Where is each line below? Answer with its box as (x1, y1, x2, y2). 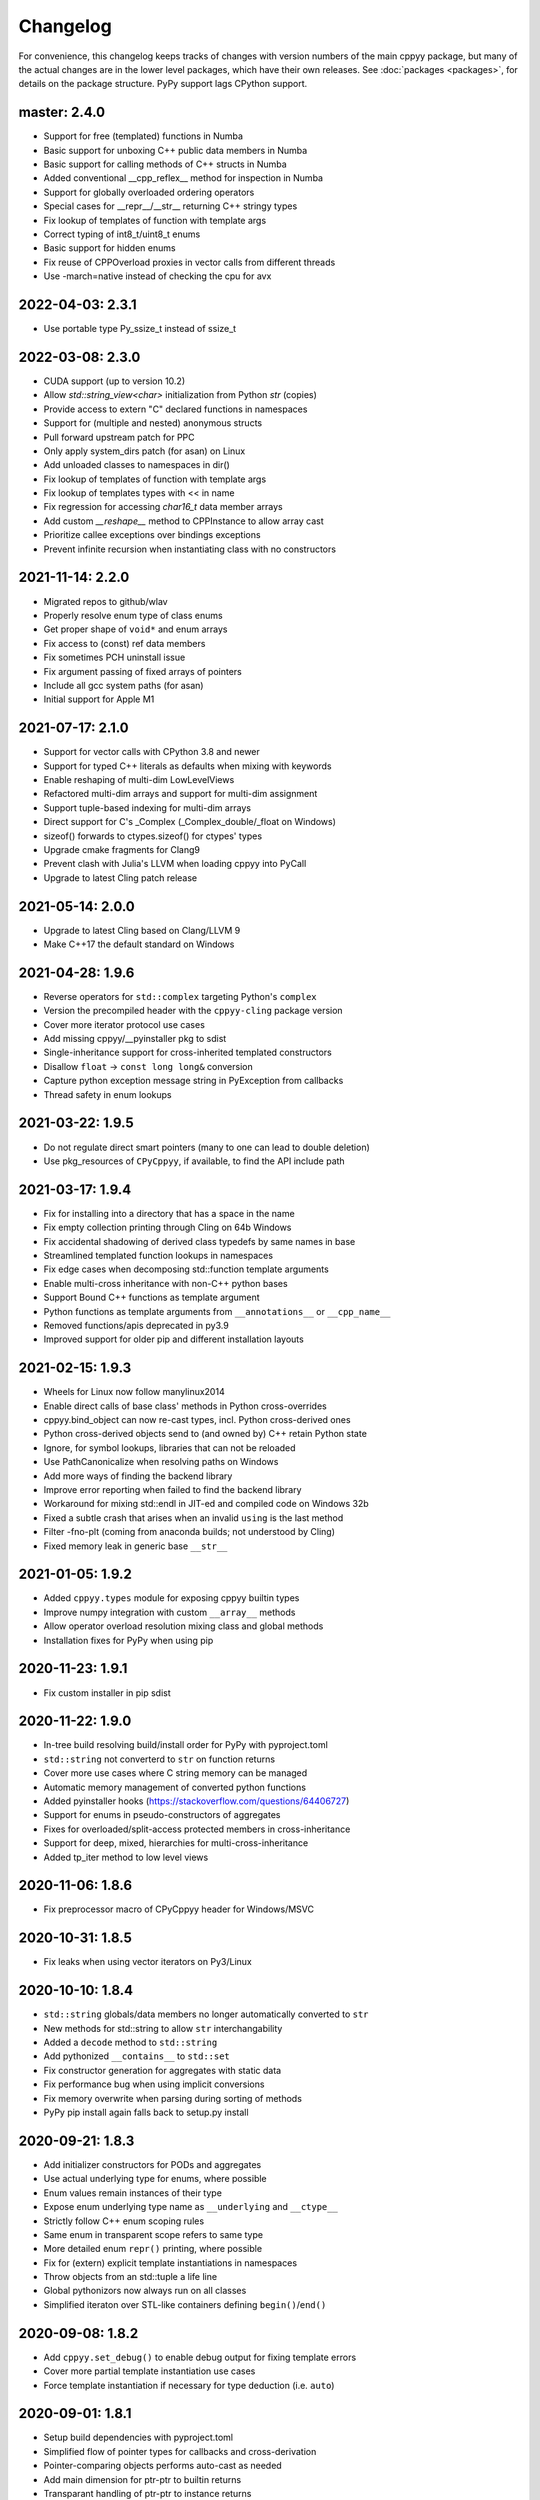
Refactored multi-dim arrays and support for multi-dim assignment (43, 788, 318, 800)
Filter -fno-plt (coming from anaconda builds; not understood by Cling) (43, 1526, 335, 1538)
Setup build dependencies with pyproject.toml (43, 2431, 234, 2444)
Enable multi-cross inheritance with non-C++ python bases (43, 1277, 289, 1289)
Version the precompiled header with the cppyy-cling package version (43, 1005, 344, 1017)
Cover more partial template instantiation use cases (43, 2365, 256, 2377)
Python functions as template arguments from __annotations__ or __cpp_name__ (43, 1305, 391, 1317)
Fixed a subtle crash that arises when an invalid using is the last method (43, 1511, 344, 1524)
